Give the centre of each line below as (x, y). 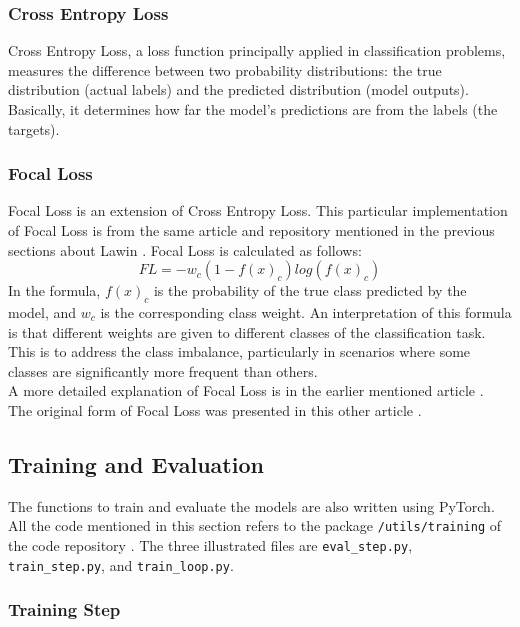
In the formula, (54, 290)
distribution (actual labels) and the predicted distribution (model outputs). (238, 89)
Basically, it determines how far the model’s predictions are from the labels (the (253, 109)
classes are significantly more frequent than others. (163, 370)
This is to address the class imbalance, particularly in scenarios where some (239, 351)
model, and (42, 311)
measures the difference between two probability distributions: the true (225, 69)
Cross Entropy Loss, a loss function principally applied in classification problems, (257, 50)
